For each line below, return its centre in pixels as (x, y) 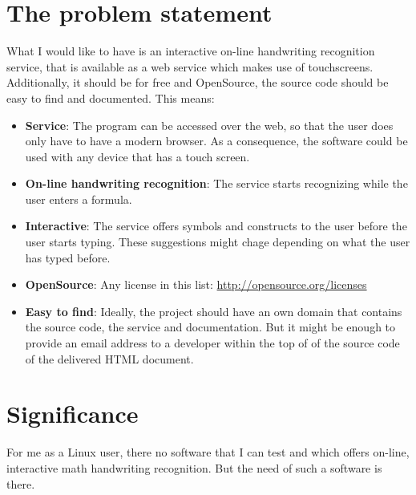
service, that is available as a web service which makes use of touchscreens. (190, 66)
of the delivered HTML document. (109, 358)
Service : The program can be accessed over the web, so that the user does (209, 125)
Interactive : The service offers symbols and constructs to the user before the (216, 226)
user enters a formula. (79, 199)
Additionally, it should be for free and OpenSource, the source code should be (198, 82)
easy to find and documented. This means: (111, 97)
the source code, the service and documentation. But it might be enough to (210, 327)
